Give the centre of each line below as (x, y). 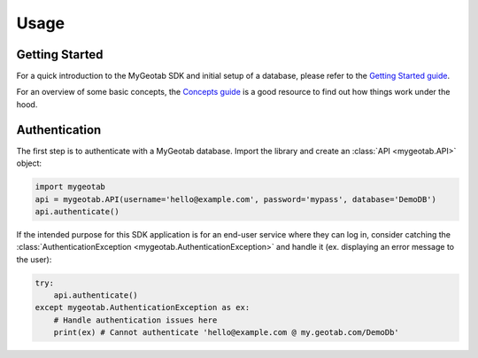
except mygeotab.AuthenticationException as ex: (143, 307)
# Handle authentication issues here (135, 320)
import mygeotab (70, 187)
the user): (34, 259)
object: (29, 163)
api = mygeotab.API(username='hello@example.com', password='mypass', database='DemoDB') (236, 199)
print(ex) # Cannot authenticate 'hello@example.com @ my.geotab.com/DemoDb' (227, 333)
